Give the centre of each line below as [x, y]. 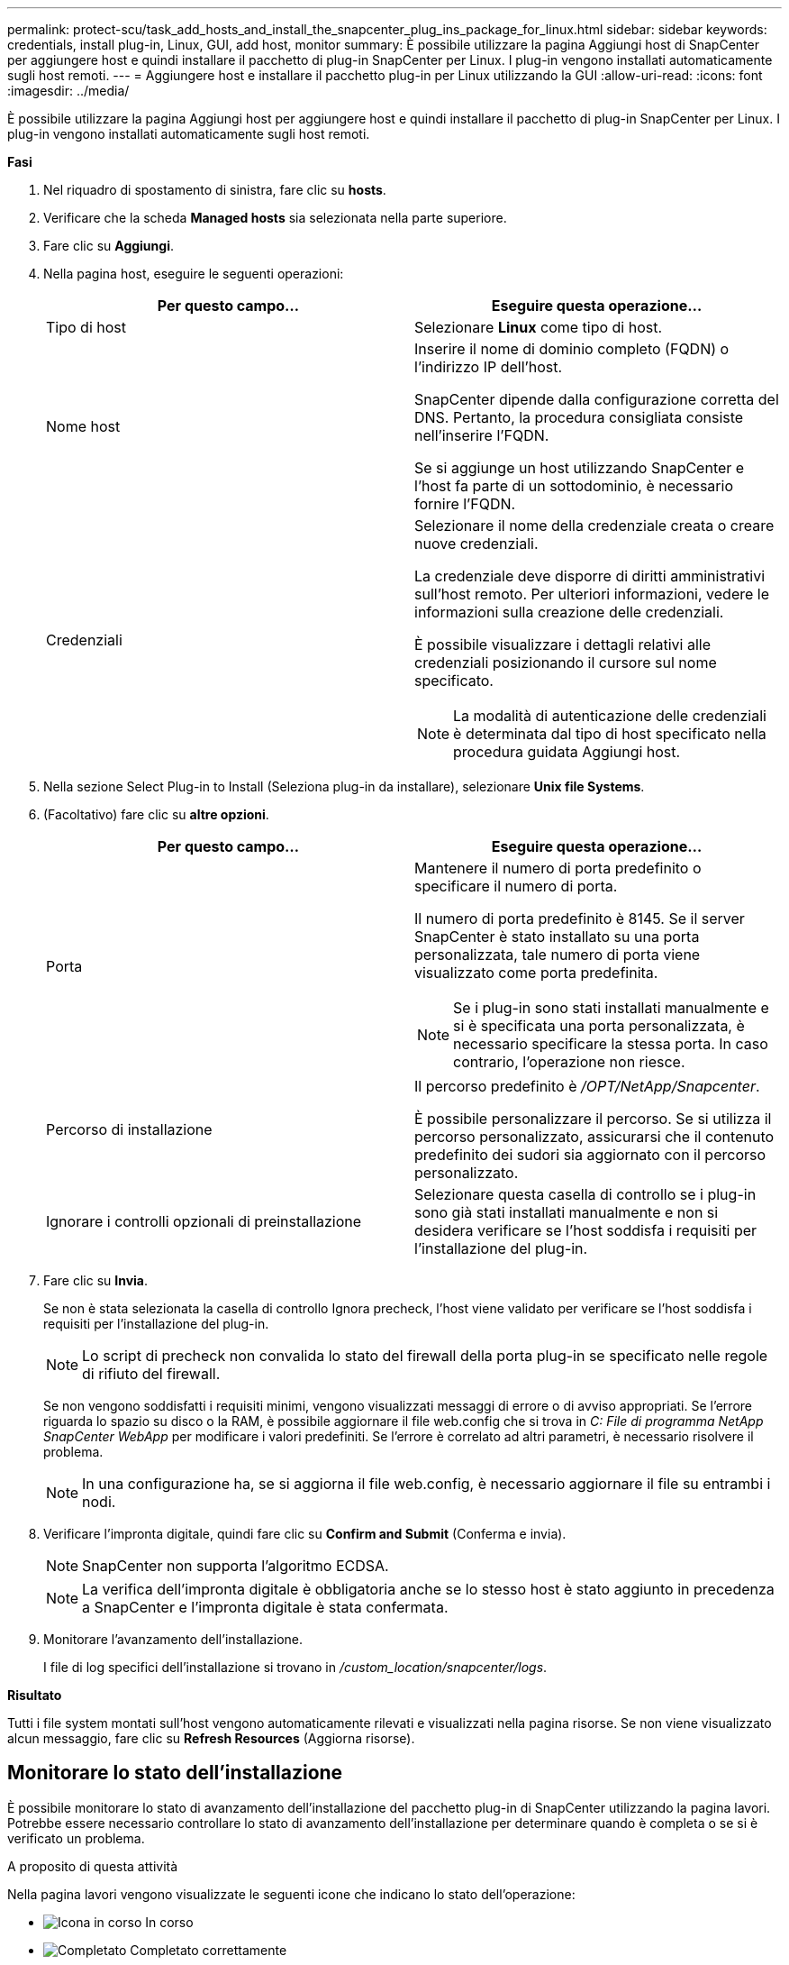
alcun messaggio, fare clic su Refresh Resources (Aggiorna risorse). [211, 1738]
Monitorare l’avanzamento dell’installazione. [173, 1639]
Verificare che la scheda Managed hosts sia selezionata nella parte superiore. [275, 218]
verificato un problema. [76, 1838]
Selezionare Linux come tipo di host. [539, 327]
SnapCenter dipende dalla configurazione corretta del [597, 399]
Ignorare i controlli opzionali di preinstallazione [204, 1221]
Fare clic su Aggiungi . [109, 246]
